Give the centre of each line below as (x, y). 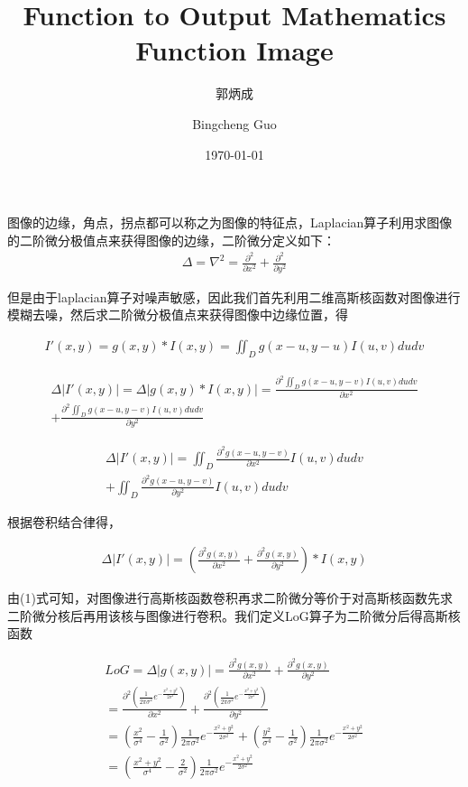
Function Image (234, 50)
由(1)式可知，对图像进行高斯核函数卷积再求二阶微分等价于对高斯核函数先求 (230, 598)
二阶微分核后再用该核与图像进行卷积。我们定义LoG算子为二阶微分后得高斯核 (234, 615)
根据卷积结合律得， (64, 521)
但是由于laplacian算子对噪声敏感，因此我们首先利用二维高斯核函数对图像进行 (234, 296)
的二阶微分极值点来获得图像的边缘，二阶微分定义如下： (171, 240)
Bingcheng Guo (234, 123)
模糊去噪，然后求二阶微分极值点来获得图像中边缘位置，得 (178, 315)
